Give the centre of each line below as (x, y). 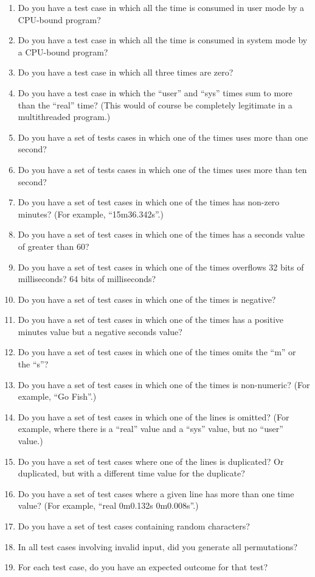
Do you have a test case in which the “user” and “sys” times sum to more (155, 92)
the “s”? (33, 364)
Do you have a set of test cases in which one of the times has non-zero (149, 202)
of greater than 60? (54, 246)
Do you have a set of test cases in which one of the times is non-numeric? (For (164, 384)
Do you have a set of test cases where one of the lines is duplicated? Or (151, 461)
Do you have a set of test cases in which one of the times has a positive (151, 320)
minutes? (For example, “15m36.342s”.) (91, 214)
